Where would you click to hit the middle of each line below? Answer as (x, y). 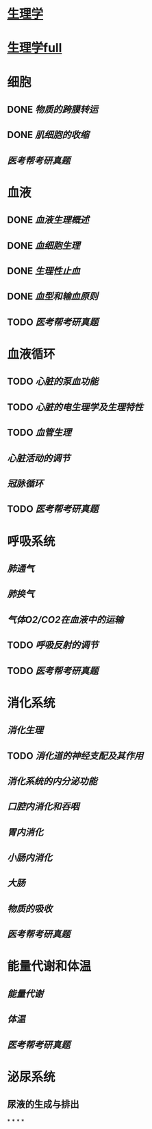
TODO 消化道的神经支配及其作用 (75, 756)
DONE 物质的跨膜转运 (53, 110)
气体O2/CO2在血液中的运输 (65, 619)
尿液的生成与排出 (43, 1105)
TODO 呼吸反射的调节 (53, 646)
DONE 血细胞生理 (44, 246)
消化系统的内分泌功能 (52, 781)
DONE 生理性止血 (44, 271)
